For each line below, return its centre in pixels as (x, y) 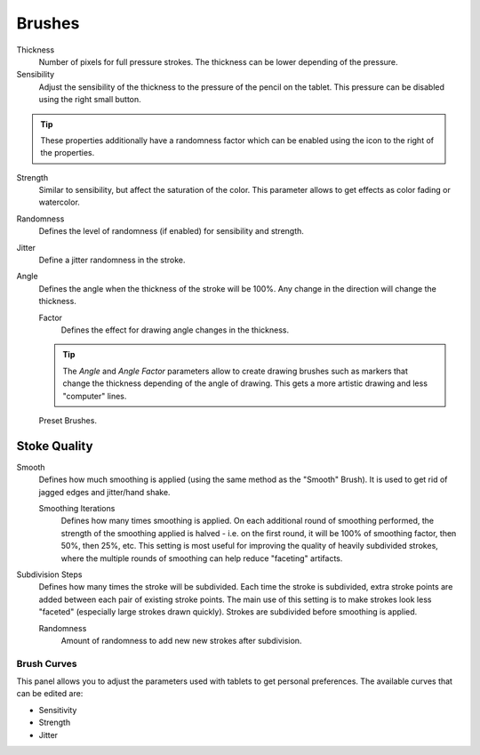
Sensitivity (58, 710)
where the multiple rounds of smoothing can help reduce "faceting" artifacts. (202, 558)
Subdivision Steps (49, 574)
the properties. (68, 153)
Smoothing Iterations (77, 508)
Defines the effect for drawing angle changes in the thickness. (175, 330)
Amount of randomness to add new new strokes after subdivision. (181, 640)
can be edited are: (50, 694)
